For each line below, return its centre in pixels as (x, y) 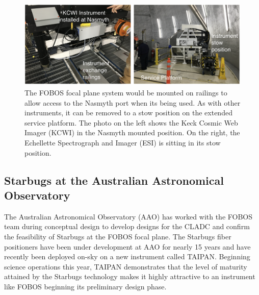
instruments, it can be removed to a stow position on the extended (128, 113)
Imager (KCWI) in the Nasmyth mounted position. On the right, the (132, 132)
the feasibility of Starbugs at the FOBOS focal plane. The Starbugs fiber (118, 236)
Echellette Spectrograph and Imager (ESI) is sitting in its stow (123, 142)
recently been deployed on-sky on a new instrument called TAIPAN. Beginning (127, 256)
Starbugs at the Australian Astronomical (114, 180)
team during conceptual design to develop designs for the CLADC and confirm (127, 226)
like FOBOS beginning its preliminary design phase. (85, 286)
